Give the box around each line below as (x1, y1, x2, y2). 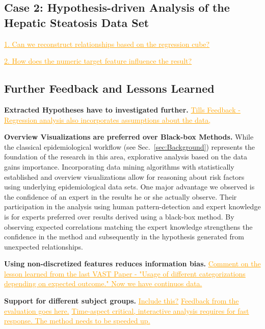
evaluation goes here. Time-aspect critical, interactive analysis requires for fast (4, 305, 249, 316)
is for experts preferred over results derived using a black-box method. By (4, 211, 234, 222)
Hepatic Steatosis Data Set (4, 14, 149, 30)
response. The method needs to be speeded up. (4, 315, 150, 326)
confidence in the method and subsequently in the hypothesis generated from (4, 231, 244, 242)
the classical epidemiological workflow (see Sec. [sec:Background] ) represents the (4, 141, 255, 152)
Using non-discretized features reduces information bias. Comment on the (4, 258, 261, 269)
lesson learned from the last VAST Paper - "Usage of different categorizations (4, 268, 246, 279)
